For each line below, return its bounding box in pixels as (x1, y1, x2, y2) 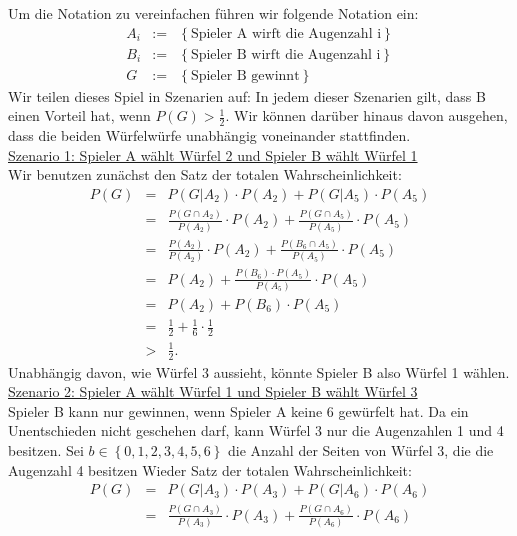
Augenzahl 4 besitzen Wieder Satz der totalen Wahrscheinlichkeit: (8, 459, 412, 480)
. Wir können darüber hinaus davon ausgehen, (225, 105, 508, 126)
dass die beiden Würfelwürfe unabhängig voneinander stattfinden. (8, 125, 411, 146)
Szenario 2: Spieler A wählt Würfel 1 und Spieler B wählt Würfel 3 (8, 381, 418, 402)
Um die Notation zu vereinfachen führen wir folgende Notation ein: (8, 3, 419, 23)
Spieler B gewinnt (190, 68, 300, 83)
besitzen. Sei (8, 440, 84, 461)
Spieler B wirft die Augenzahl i (190, 47, 381, 62)
